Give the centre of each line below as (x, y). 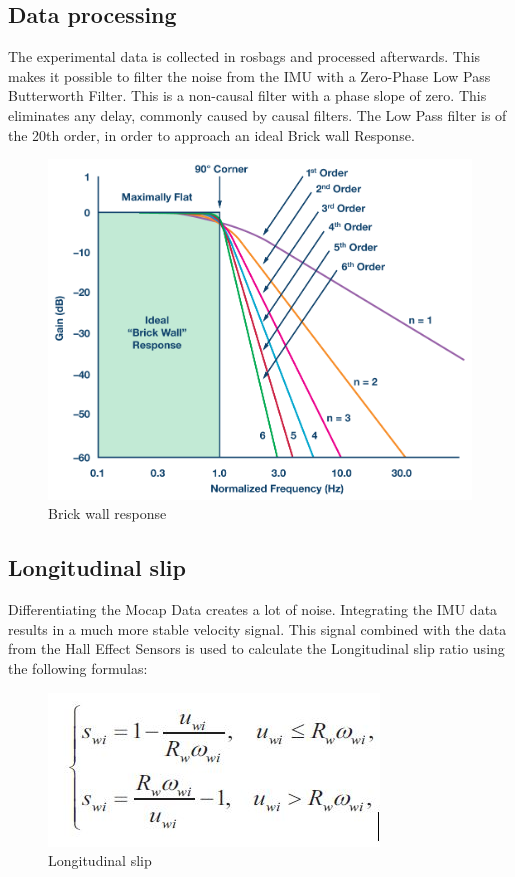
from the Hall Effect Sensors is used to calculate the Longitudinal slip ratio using (256, 648)
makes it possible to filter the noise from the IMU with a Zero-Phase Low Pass (249, 75)
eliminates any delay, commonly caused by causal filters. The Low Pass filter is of (257, 114)
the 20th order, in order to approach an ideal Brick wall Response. (211, 134)
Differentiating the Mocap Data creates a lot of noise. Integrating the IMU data (253, 609)
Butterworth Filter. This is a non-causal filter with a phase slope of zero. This (247, 95)
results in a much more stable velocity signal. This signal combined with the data (257, 628)
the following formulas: (78, 668)
